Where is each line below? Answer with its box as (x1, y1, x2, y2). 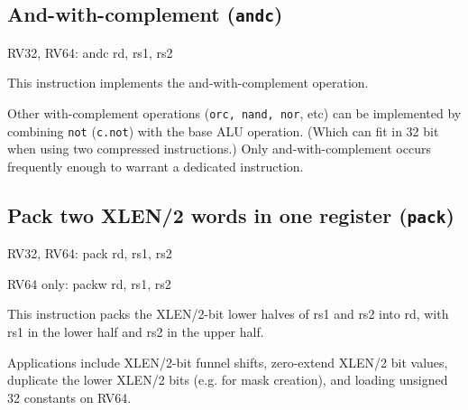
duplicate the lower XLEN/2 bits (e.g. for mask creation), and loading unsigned (7, 370, 448, 389)
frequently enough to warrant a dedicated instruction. (7, 156, 304, 175)
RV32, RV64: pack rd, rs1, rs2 (7, 244, 172, 263)
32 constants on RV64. (7, 387, 132, 406)
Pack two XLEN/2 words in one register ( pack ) (7, 200, 454, 228)
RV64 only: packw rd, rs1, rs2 (7, 274, 171, 293)
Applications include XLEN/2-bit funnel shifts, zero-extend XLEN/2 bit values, (7, 352, 448, 371)
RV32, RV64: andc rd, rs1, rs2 (7, 42, 173, 61)
